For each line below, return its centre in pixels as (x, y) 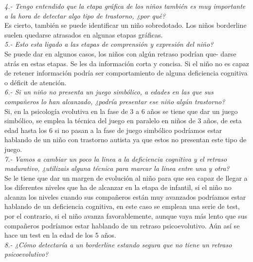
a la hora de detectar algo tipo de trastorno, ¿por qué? (85, 15)
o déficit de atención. (36, 82)
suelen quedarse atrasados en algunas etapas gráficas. (84, 34)
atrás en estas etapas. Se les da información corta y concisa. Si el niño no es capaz (127, 63)
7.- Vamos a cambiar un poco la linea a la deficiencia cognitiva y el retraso (116, 159)
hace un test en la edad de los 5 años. (60, 235)
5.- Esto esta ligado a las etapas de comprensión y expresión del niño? (109, 44)
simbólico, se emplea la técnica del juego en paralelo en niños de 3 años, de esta (123, 121)
